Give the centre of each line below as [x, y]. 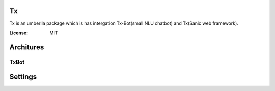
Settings [23, 77]
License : [19, 33]
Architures [27, 47]
